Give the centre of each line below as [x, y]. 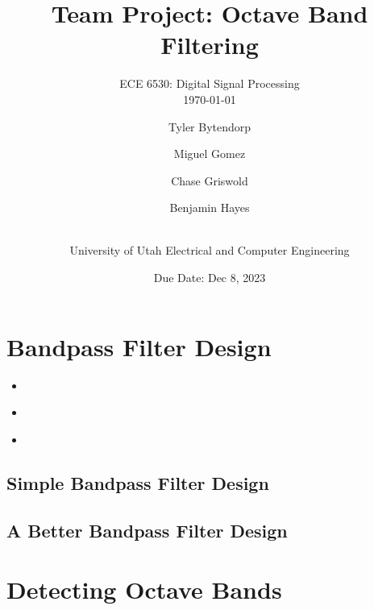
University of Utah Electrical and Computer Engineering [210, 250]
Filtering [210, 45]
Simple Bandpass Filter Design [138, 482]
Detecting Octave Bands [144, 589]
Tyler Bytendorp [210, 126]
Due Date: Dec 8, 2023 [210, 278]
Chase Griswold [210, 180]
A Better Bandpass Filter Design [147, 530]
